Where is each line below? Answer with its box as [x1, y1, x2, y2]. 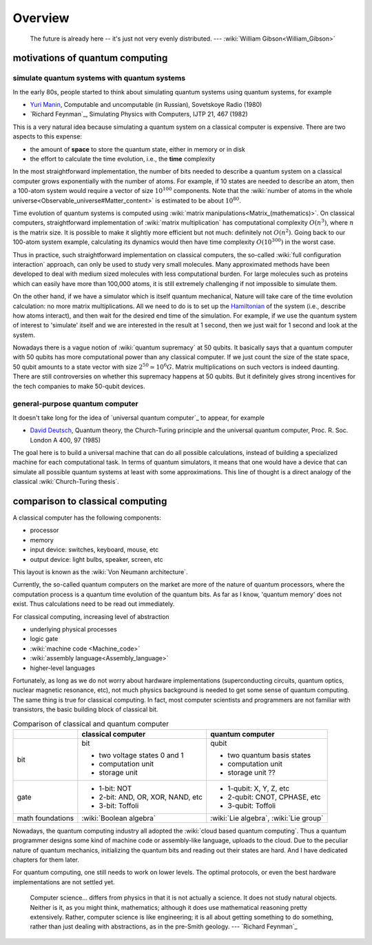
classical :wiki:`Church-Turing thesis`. [12, 478, 120, 486]
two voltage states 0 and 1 [99, 750, 184, 760]
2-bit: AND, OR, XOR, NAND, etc [99, 792, 203, 802]
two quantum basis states [227, 750, 311, 760]
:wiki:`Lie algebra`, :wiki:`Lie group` [210, 813, 324, 823]
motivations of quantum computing [12, 52, 168, 64]
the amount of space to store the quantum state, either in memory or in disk [30, 145, 246, 153]
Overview [12, 10, 70, 26]
